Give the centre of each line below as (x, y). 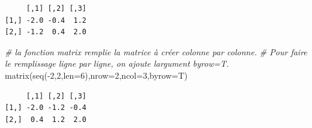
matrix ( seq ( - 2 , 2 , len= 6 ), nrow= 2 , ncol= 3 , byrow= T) (96, 75)
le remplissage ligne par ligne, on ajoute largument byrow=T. (117, 63)
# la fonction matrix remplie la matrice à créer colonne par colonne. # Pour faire (156, 51)
